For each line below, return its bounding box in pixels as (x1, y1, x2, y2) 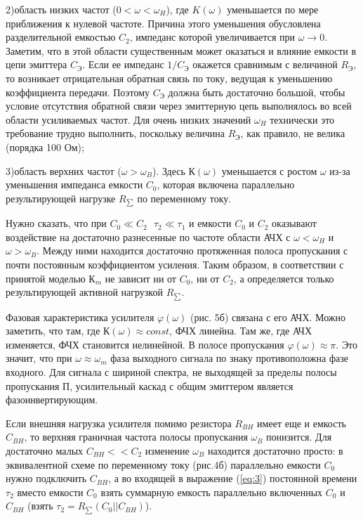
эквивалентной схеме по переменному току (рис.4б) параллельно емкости (6, 457, 321, 472)
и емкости (188, 216, 232, 230)
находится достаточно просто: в (207, 443, 343, 457)
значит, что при (6, 351, 72, 365)
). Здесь (152, 163, 185, 178)
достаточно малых (6, 443, 84, 457)
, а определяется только (233, 271, 334, 285)
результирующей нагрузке (6, 190, 116, 205)
